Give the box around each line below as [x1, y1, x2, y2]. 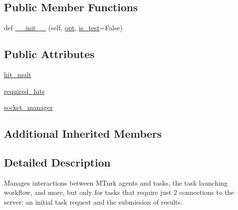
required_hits [4, 85, 45, 96]
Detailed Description [4, 154, 111, 169]
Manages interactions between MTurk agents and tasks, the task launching [4, 177, 228, 188]
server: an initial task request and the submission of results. [4, 196, 183, 207]
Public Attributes [4, 46, 95, 62]
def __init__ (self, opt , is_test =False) [4, 22, 123, 33]
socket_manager [4, 102, 53, 112]
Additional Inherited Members [4, 126, 162, 141]
